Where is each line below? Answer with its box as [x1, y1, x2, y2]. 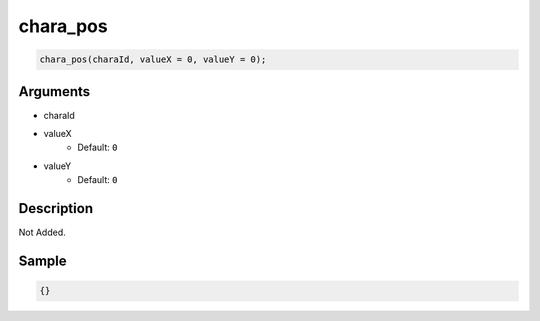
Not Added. [18, 226, 67, 239]
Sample [18, 252, 67, 269]
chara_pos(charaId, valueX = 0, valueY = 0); [39, 54, 267, 65]
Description [18, 200, 94, 217]
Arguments [18, 83, 91, 100]
